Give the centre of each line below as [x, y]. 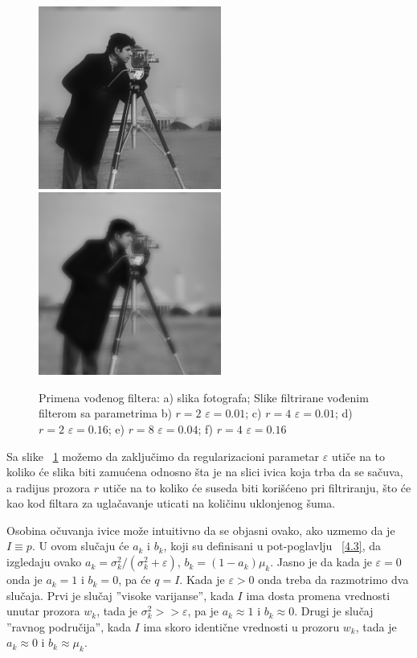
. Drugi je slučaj [334, 611]
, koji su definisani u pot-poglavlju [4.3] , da [272, 546]
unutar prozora [43, 611]
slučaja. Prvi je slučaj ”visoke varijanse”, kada [120, 595]
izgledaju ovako [44, 562]
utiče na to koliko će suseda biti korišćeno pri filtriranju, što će [257, 487]
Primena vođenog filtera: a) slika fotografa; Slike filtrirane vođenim [204, 397]
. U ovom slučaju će [80, 546]
